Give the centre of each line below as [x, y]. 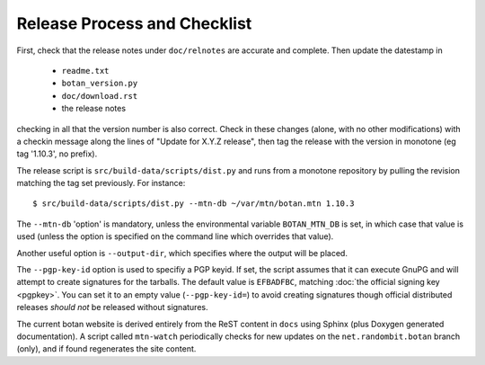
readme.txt [85, 71]
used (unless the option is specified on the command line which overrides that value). [175, 236]
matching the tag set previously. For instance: [101, 183]
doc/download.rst [100, 96]
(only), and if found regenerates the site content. [106, 349]
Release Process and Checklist [134, 23]
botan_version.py [100, 84]
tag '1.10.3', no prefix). [57, 154]
